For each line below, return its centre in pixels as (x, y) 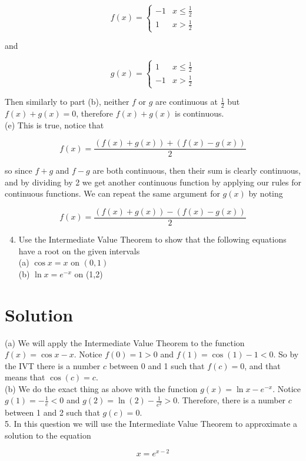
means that (25, 377)
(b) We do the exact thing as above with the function (101, 388)
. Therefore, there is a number (232, 400)
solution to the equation (48, 435)
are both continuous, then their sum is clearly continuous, (197, 170)
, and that (262, 365)
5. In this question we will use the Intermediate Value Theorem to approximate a (151, 424)
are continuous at (187, 102)
